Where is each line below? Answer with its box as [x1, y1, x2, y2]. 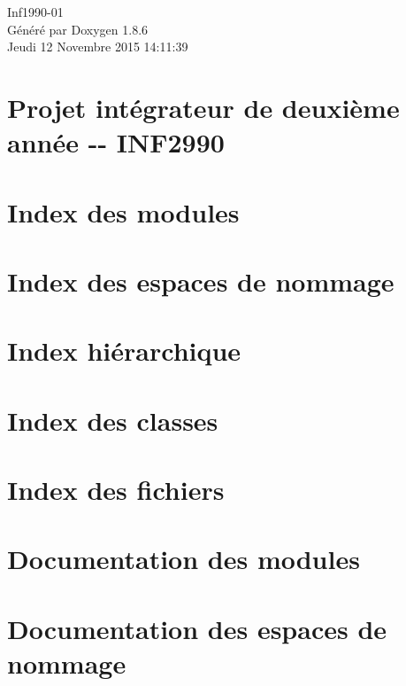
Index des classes [7, 401, 218, 438]
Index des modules [7, 193, 240, 230]
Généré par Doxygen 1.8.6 [7, 19, 149, 38]
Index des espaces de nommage [7, 262, 395, 299]
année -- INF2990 [7, 124, 225, 160]
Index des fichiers [7, 472, 225, 508]
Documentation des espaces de [7, 610, 387, 646]
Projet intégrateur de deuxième [7, 89, 400, 125]
